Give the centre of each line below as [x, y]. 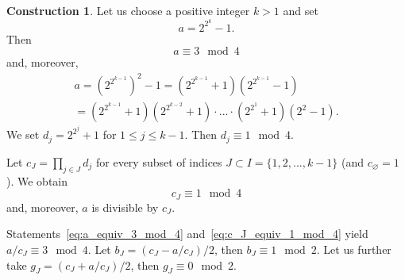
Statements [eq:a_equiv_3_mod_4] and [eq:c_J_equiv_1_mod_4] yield [187, 234]
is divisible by [125, 207]
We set [23, 134]
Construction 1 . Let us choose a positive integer [128, 10]
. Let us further [354, 249]
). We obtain [37, 180]
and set [301, 10]
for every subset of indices [159, 161]
